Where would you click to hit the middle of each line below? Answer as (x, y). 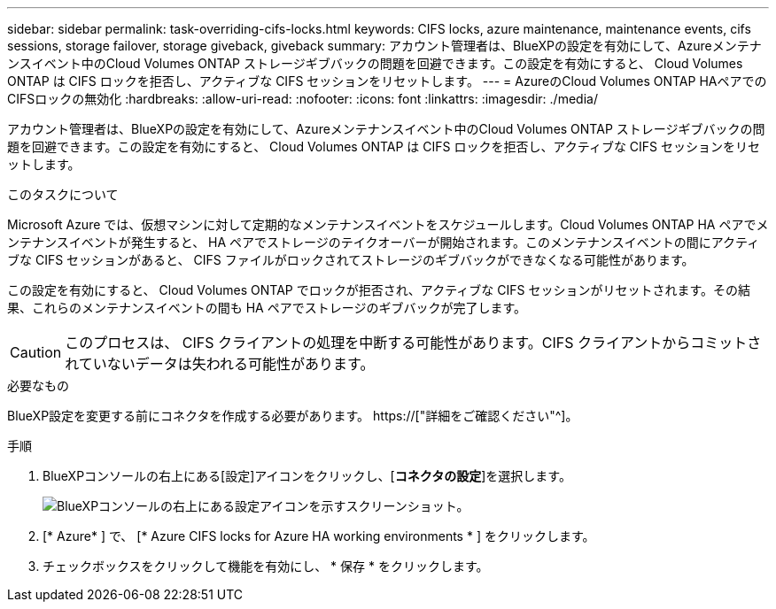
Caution (36, 352)
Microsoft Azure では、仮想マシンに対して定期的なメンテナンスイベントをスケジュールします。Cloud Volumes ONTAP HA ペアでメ (388, 224)
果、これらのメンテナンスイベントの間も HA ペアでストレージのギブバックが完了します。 (267, 308)
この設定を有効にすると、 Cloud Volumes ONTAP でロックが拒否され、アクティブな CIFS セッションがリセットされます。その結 (379, 290)
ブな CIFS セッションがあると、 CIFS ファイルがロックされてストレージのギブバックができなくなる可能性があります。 (351, 260)
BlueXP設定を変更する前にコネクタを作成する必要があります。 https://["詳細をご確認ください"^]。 (293, 416)
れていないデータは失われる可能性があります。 (220, 364)
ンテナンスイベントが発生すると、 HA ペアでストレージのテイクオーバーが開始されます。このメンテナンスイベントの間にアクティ (384, 242)
